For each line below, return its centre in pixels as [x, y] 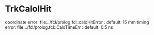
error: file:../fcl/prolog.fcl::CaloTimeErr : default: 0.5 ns [59, 27]
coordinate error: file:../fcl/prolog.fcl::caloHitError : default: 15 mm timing [77, 22]
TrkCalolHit [28, 9]
